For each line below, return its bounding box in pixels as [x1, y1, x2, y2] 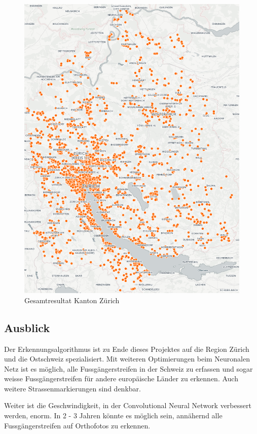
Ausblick [4, 319, 50, 335]
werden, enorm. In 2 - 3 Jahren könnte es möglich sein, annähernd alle [4, 410, 223, 421]
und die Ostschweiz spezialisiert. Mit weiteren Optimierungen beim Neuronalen [4, 353, 250, 364]
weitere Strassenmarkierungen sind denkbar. [4, 383, 141, 393]
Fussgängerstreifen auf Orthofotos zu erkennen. [4, 420, 151, 430]
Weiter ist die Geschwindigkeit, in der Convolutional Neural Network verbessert [4, 400, 251, 411]
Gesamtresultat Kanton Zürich [24, 295, 120, 305]
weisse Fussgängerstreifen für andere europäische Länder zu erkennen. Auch [4, 373, 238, 384]
